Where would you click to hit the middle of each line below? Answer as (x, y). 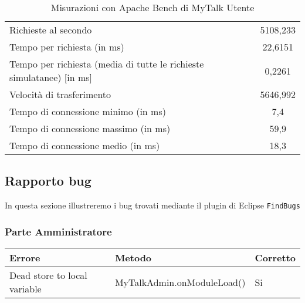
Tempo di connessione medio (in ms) (85, 145)
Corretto (275, 258)
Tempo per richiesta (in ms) (67, 47)
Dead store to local (48, 275)
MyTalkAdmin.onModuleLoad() (180, 282)
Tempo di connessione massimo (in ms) (90, 128)
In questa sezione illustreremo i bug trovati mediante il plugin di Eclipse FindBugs (152, 205)
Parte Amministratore (58, 231)
